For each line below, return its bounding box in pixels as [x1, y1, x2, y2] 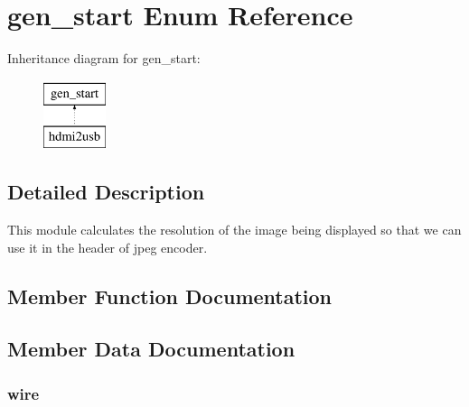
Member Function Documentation [7, 282, 333, 310]
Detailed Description [7, 178, 205, 206]
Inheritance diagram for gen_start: [7, 49, 201, 68]
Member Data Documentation [7, 335, 295, 363]
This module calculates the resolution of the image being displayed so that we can [7, 220, 462, 239]
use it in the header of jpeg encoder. [7, 237, 208, 256]
